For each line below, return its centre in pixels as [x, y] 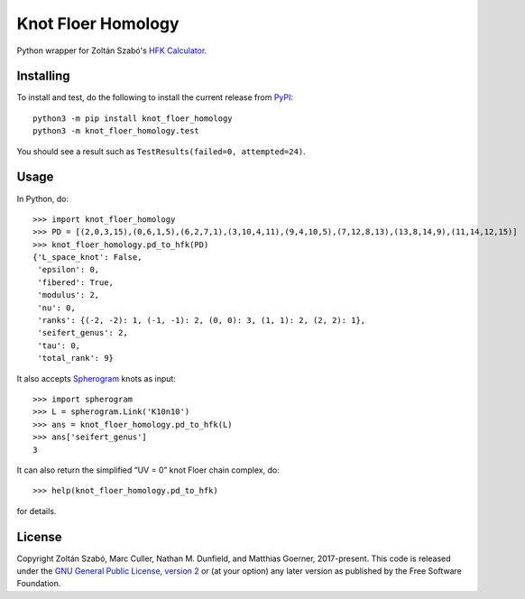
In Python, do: [43, 198]
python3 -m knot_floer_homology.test [116, 131]
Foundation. [39, 584]
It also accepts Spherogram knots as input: [96, 378]
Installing [44, 76]
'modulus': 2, [69, 295]
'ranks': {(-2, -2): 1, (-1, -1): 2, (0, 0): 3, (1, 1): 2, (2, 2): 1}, [202, 321]
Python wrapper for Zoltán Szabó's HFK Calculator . [112, 51]
